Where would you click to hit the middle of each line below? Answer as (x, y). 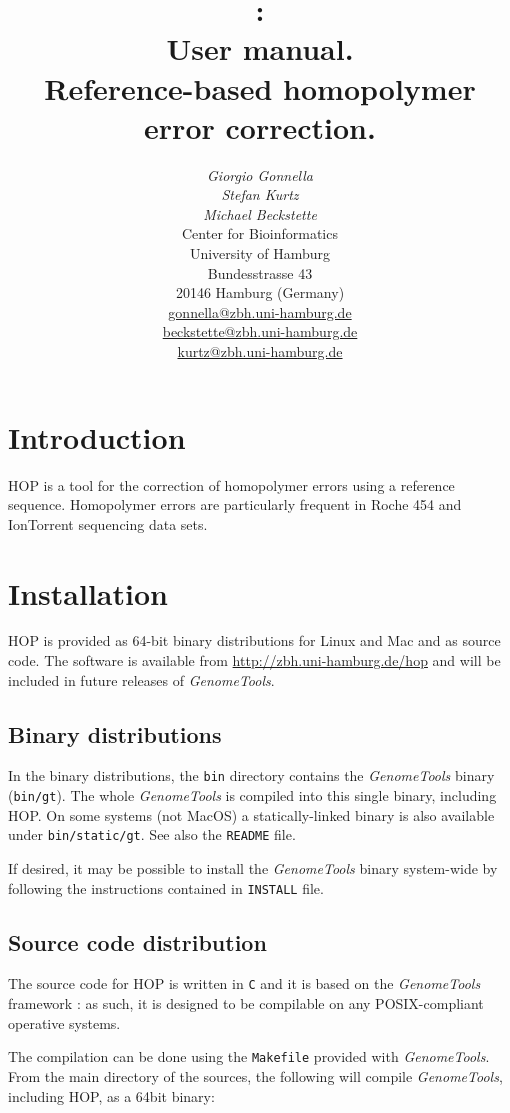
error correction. (260, 126)
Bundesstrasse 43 (260, 272)
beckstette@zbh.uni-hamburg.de (260, 331)
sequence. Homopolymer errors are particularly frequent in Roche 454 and (235, 504)
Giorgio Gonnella (260, 174)
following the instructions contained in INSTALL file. (166, 887)
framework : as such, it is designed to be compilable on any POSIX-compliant (246, 1003)
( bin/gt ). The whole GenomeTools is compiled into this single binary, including (252, 795)
